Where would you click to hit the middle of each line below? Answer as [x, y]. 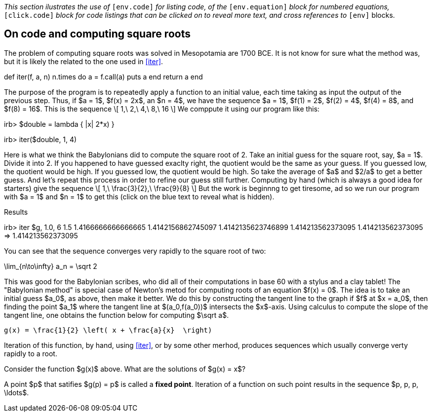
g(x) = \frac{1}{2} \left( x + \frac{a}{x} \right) [108, 330]
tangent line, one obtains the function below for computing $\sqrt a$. [117, 315]
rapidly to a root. [31, 353]
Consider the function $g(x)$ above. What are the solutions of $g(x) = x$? [125, 369]
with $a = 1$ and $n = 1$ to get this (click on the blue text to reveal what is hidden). [139, 196]
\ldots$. [17, 392]
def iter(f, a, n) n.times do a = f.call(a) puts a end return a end [103, 76]
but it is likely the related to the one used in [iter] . [84, 61]
